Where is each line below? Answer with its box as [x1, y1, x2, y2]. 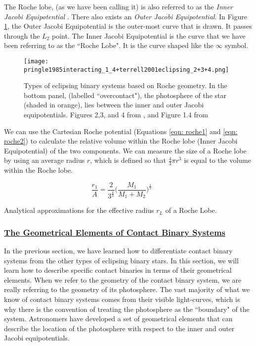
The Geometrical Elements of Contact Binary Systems [4, 226, 225, 238]
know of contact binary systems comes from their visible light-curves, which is [4, 294, 240, 304]
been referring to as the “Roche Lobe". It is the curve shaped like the [4, 40, 213, 50]
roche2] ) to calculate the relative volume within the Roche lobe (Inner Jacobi [4, 136, 238, 146]
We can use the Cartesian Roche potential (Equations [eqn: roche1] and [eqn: [4, 126, 238, 136]
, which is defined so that [90, 155, 166, 165]
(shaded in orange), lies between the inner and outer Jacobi [24, 99, 204, 110]
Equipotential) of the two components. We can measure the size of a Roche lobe [4, 145, 247, 155]
